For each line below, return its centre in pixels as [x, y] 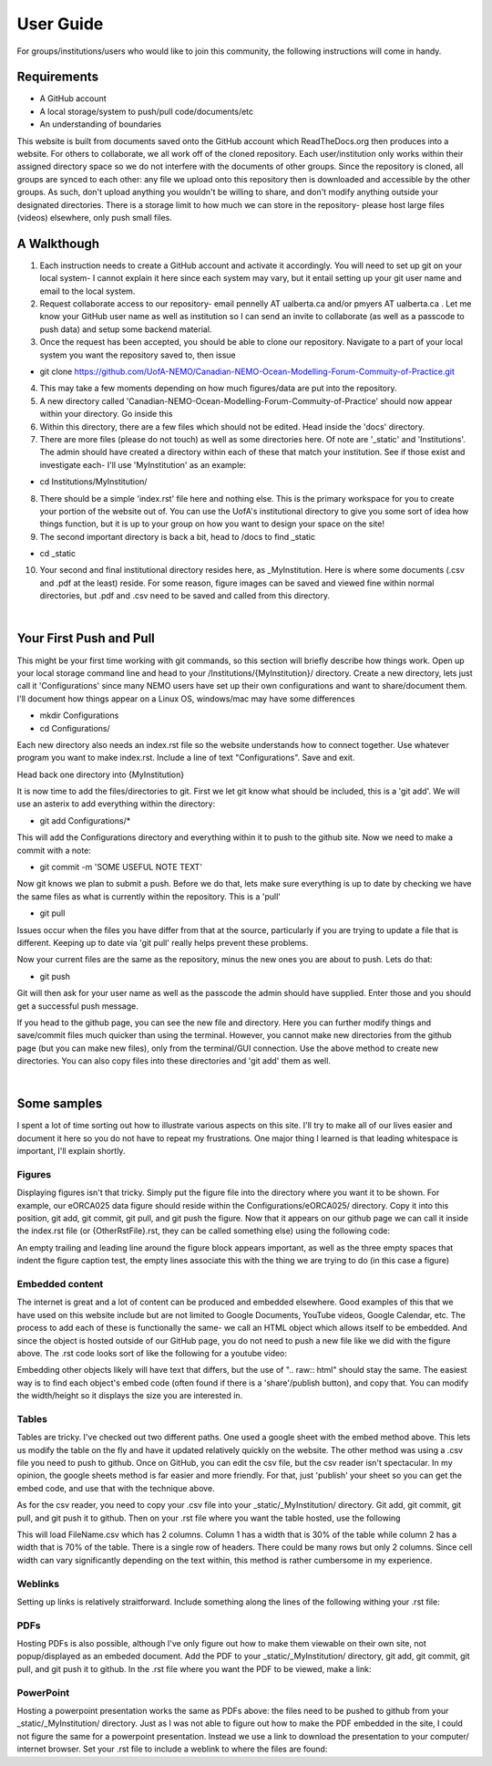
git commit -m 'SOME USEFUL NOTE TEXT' [121, 867]
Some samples [60, 1104]
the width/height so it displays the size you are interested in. [130, 1396]
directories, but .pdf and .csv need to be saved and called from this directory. [184, 596]
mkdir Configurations [79, 715]
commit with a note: [54, 850]
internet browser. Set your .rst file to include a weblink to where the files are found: [172, 1749]
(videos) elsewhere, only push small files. [95, 217]
